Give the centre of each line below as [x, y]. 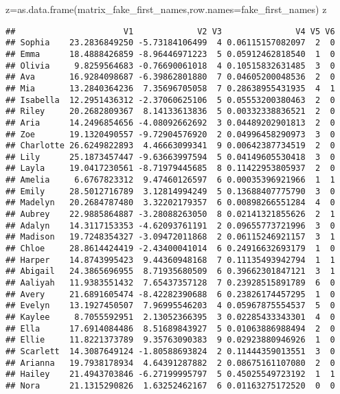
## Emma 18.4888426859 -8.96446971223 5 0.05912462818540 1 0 [170, 54]
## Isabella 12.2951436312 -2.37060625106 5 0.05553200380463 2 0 [170, 100]
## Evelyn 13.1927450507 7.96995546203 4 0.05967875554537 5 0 [170, 306]
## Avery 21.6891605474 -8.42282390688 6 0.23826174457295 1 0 [170, 294]
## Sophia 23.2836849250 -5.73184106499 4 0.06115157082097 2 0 [170, 43]
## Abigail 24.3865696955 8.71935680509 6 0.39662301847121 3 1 [170, 271]
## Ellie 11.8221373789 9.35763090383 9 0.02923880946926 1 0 [170, 340]
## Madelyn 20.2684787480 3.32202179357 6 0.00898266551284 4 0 [170, 203]
